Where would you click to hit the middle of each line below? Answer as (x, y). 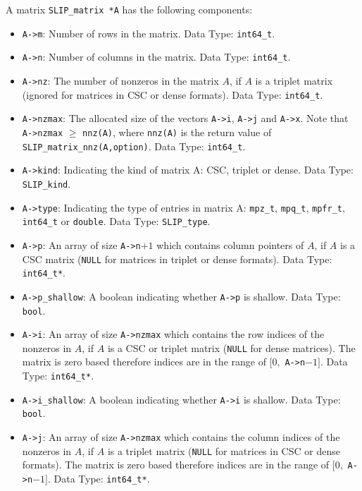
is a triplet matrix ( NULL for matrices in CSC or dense (224, 450)
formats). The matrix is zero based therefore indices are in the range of (176, 465)
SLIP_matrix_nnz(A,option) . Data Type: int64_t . (134, 146)
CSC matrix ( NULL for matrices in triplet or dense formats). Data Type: (177, 259)
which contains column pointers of (230, 244)
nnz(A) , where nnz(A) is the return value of (177, 132)
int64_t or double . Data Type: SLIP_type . (116, 221)
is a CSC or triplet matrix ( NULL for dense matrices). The (231, 347)
